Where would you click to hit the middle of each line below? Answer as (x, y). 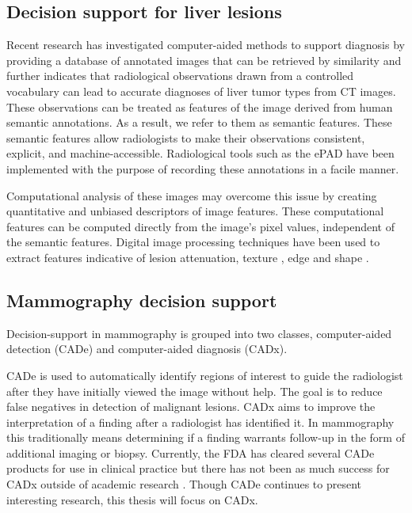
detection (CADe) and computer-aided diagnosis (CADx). (147, 349)
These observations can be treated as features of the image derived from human (200, 106)
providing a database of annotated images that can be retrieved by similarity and (204, 60)
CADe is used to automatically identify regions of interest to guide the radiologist (205, 375)
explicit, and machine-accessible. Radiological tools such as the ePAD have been (200, 153)
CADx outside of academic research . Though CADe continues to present (184, 484)
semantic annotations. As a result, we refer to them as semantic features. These (199, 122)
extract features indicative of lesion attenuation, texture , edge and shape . (188, 257)
